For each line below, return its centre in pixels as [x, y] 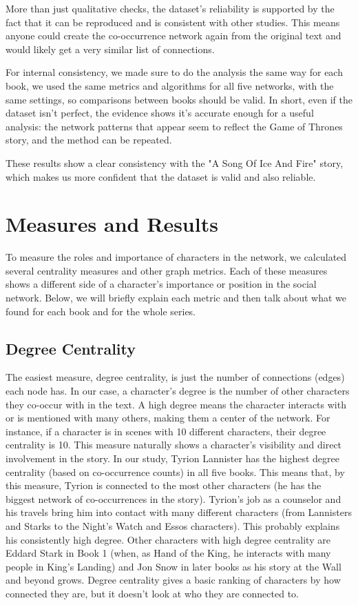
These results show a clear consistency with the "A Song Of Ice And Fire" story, [175, 162]
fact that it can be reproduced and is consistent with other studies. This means [173, 22]
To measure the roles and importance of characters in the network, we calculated [176, 257]
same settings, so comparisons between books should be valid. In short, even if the [179, 99]
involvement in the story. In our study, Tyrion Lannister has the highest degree [172, 458]
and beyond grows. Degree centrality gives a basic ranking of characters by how [173, 580]
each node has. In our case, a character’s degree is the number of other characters [178, 391]
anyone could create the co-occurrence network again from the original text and [173, 36]
